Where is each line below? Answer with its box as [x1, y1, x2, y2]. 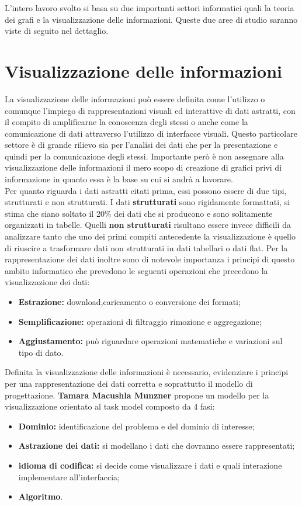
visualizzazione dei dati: [5, 276, 90, 288]
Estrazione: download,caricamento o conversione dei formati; [18, 296, 241, 307]
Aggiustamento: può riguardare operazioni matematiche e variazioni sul [18, 335, 283, 347]
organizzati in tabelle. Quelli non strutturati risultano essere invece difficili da [5, 219, 291, 231]
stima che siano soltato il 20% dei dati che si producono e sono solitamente [5, 207, 273, 219]
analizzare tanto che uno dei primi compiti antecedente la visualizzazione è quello [5, 230, 296, 242]
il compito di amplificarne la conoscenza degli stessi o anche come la [5, 116, 248, 128]
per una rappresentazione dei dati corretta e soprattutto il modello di [5, 377, 253, 389]
